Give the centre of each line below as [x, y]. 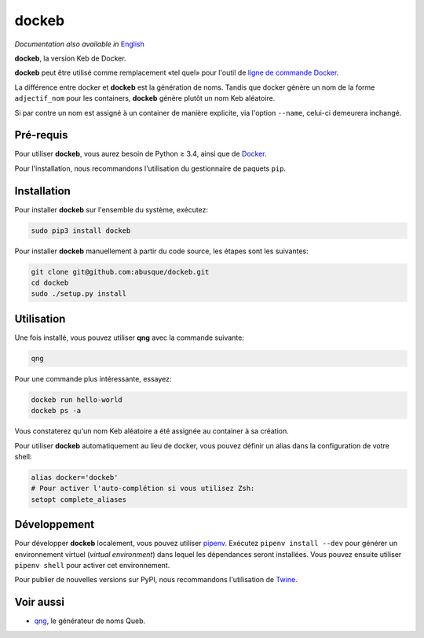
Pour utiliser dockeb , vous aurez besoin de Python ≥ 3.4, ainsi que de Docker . [141, 154]
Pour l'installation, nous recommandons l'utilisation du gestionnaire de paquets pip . [150, 168]
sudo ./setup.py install [79, 294]
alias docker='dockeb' [75, 478]
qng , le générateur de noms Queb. [90, 621]
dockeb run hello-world [77, 400]
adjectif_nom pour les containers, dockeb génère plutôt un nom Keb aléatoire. [145, 98]
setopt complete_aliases [79, 499]
